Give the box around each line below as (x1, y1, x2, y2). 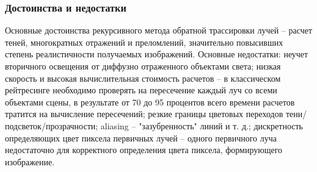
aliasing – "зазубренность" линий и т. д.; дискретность (100, 119, 303, 132)
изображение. (5, 155, 55, 168)
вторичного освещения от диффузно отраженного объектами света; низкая (5, 60, 281, 72)
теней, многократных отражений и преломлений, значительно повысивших (5, 35, 283, 48)
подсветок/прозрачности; (5, 119, 98, 132)
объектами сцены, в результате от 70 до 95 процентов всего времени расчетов (5, 95, 295, 108)
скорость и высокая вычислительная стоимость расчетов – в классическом (5, 71, 281, 84)
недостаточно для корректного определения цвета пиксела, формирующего (5, 143, 283, 156)
